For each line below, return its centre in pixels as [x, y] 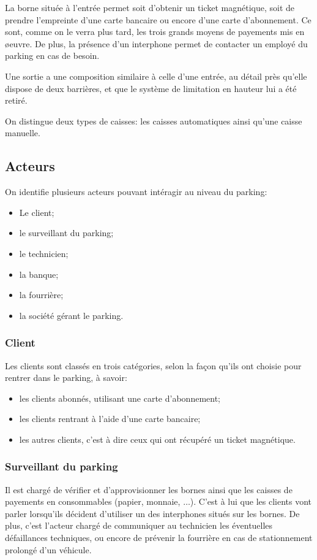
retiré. [16, 100]
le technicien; [44, 253]
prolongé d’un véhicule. [48, 549]
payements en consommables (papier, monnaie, [93, 501]
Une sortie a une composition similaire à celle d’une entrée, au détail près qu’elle [156, 76]
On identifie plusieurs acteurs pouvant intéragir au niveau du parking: [136, 192]
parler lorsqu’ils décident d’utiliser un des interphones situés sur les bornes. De [152, 513]
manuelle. [23, 133]
